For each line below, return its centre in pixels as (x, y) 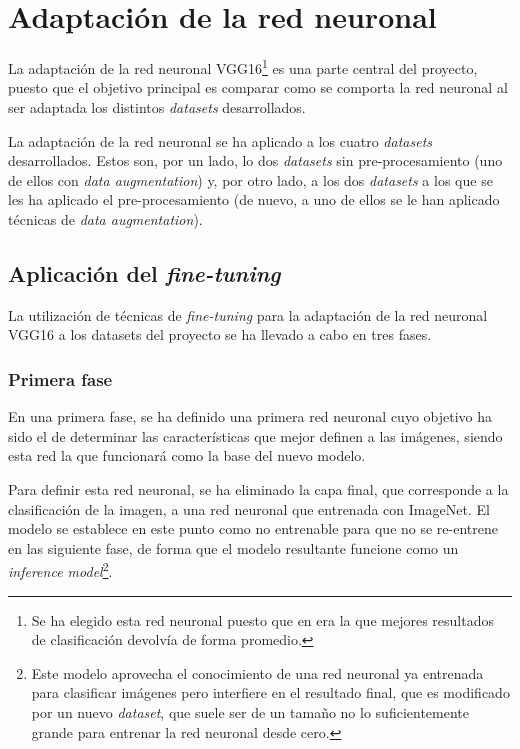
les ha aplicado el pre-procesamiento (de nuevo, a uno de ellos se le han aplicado (254, 199)
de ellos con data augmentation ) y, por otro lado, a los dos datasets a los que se (250, 179)
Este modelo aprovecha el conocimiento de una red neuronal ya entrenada (257, 672)
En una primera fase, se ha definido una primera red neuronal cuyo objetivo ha (250, 416)
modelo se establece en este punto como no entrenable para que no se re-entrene (253, 528)
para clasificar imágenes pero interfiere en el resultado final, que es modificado (270, 692)
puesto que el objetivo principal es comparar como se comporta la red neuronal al (258, 87)
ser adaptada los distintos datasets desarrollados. (157, 106)
